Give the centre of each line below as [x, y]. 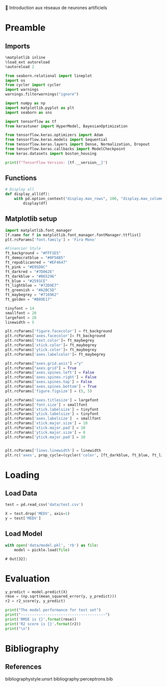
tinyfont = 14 [20, 308]
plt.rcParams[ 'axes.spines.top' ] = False [49, 382]
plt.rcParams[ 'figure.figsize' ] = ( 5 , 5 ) [49, 391]
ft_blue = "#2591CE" [27, 281]
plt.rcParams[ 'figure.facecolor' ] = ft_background [59, 331]
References [23, 667]
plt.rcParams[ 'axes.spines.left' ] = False [50, 373]
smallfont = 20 [21, 313]
